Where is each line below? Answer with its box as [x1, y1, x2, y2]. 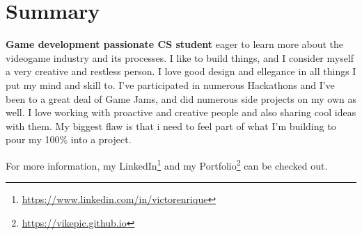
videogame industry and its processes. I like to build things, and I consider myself [6, 50, 354, 65]
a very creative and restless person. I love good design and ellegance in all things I [6, 64, 356, 79]
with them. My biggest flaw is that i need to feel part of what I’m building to [6, 118, 336, 133]
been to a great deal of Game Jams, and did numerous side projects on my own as [6, 91, 356, 106]
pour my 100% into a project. [6, 132, 132, 147]
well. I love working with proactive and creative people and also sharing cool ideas [6, 105, 356, 120]
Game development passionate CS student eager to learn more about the [6, 37, 344, 51]
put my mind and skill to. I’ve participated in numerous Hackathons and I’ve [6, 77, 335, 92]
